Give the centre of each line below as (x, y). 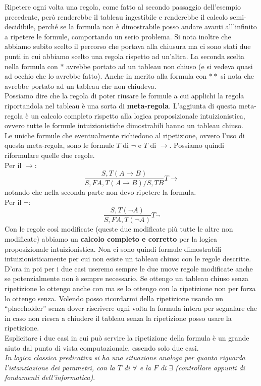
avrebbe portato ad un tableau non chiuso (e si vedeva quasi (160, 66)
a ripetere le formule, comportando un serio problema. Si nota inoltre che (118, 36)
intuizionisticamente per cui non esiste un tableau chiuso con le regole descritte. (128, 259)
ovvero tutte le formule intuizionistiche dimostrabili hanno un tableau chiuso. (124, 125)
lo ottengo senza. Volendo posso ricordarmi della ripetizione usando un (114, 298)
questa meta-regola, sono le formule (59, 145)
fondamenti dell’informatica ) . (50, 377)
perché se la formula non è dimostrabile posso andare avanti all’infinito (147, 26)
